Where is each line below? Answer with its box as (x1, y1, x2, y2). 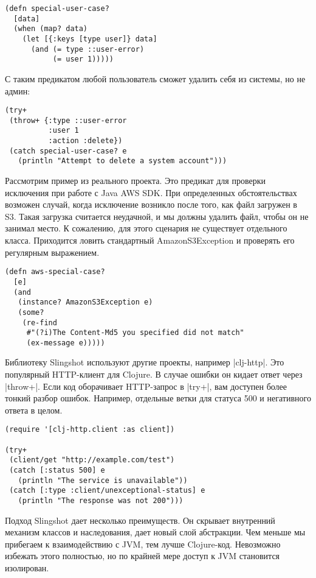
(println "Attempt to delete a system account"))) (18, 157, 227, 166)
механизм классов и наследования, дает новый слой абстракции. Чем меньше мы (5, 526, 306, 538)
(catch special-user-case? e (9, 146, 127, 155)
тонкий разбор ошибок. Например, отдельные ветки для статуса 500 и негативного (5, 392, 311, 404)
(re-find (22, 318, 57, 327)
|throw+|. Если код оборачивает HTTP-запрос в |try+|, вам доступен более (5, 379, 287, 392)
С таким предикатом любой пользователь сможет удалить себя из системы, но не (5, 72, 306, 85)
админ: (5, 84, 30, 97)
